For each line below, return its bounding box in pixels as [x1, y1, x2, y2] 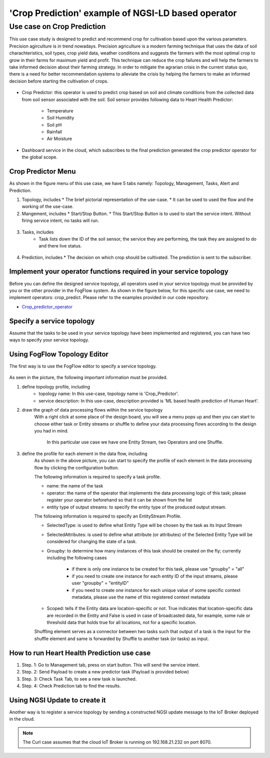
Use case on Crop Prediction [9, 22, 106, 31]
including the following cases [46, 554, 107, 560]
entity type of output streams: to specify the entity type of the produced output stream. [46, 504, 227, 510]
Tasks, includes [21, 229, 54, 235]
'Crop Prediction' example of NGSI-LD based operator [9, 7, 237, 18]
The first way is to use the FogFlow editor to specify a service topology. [9, 363, 157, 369]
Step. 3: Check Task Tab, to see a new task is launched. [21, 675, 137, 682]
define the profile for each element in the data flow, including [21, 450, 147, 456]
